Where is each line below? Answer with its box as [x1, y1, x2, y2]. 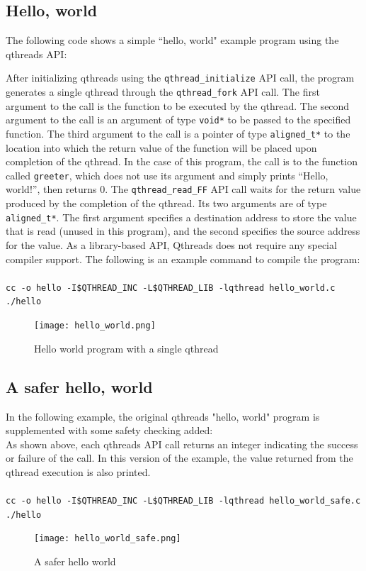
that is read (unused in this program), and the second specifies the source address [6, 223, 360, 238]
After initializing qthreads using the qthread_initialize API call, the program [6, 70, 355, 85]
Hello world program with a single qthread [34, 340, 219, 355]
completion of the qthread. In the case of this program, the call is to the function [6, 154, 358, 169]
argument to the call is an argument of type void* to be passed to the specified [6, 112, 351, 127]
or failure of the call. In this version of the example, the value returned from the [6, 450, 353, 465]
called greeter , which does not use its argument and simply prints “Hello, [6, 167, 328, 182]
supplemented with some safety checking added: [6, 423, 213, 438]
